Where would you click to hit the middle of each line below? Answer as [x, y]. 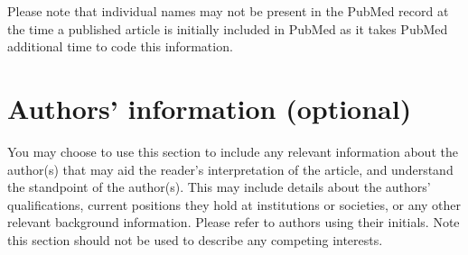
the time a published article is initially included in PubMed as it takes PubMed [228, 28]
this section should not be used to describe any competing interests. [195, 239]
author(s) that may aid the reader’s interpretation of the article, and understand [230, 169]
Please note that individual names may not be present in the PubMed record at [228, 11]
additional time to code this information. [120, 46]
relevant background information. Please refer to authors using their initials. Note [234, 222]
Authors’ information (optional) [210, 108]
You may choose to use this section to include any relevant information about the [233, 151]
